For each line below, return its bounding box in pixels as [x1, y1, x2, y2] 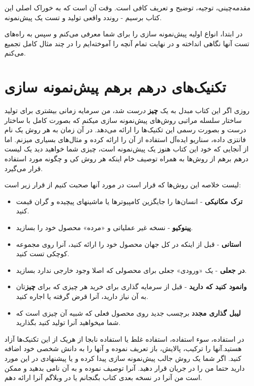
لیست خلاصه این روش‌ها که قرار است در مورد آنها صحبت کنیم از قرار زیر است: [4, 179, 241, 190]
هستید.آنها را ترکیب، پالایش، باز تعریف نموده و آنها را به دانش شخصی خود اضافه [4, 343, 242, 354]
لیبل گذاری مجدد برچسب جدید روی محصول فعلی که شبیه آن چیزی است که [16, 307, 241, 318]
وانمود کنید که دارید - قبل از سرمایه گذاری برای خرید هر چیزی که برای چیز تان [16, 281, 247, 292]
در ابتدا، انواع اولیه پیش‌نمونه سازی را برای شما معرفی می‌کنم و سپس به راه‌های [4, 29, 243, 39]
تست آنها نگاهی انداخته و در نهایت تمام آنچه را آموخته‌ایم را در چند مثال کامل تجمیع [4, 38, 250, 48]
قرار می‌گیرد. [4, 163, 43, 173]
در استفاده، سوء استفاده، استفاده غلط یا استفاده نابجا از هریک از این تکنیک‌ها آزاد [4, 333, 244, 344]
